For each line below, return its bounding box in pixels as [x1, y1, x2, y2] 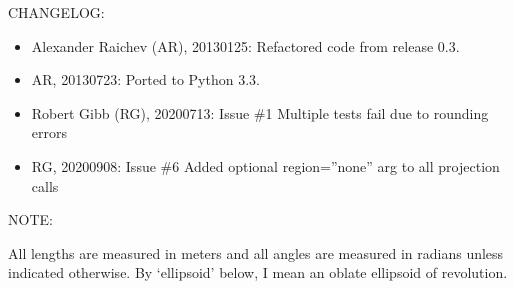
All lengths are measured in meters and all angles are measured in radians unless [8, 242, 504, 263]
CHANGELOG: [8, 2, 105, 22]
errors [31, 122, 67, 143]
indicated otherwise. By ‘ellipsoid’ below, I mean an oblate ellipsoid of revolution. [8, 262, 508, 283]
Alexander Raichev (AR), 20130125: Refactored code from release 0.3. [31, 35, 460, 56]
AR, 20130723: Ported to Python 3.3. [31, 69, 260, 90]
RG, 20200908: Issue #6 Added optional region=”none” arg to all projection [31, 155, 500, 176]
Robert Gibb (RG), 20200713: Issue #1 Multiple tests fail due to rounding [31, 102, 489, 123]
